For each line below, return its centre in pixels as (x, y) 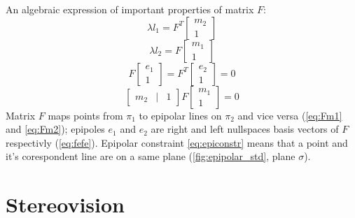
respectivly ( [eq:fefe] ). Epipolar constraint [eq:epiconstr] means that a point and (177, 142)
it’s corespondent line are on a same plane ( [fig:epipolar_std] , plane (151, 156)
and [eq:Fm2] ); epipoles (55, 129)
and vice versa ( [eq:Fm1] (290, 115)
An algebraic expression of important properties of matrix (130, 9)
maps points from (85, 115)
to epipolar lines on (180, 115)
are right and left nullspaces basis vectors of (245, 129)
